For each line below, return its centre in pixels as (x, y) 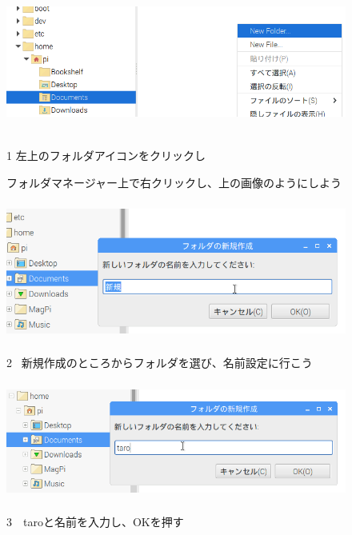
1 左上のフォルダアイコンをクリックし (106, 156)
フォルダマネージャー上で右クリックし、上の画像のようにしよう (174, 182)
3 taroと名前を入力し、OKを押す (95, 522)
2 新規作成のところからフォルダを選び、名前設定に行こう (160, 363)
